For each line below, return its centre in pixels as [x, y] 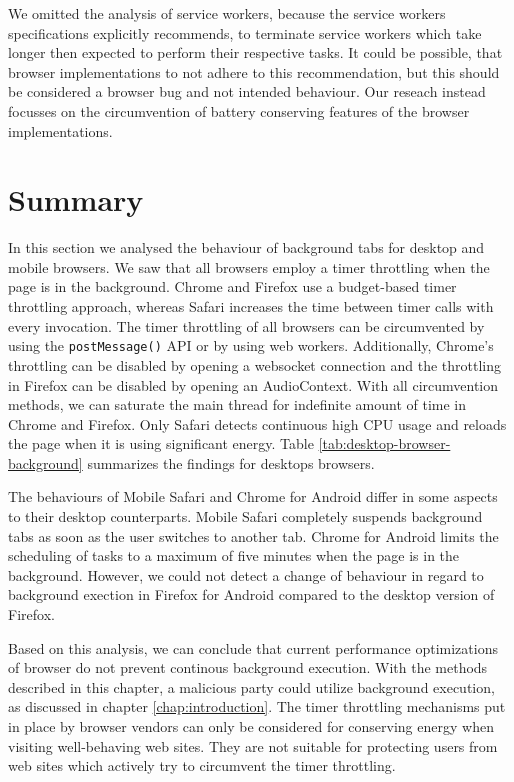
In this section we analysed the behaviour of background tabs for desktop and [246, 247]
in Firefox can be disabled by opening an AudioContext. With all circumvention [253, 384]
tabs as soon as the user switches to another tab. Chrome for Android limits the [253, 535]
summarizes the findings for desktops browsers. [231, 462]
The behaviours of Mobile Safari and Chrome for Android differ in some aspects [253, 496]
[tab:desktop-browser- [384, 443]
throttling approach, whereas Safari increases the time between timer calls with [251, 306]
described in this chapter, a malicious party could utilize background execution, [251, 686]
